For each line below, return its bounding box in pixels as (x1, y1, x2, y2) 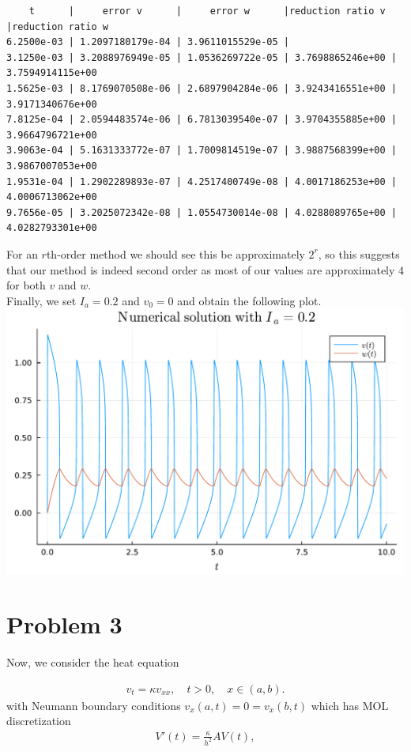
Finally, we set (6, 292, 77, 308)
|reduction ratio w (6, 21, 108, 32)
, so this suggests (318, 245, 400, 262)
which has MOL (311, 697, 389, 713)
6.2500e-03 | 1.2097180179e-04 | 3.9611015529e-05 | (6, 36, 289, 48)
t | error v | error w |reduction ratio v (28, 6, 386, 17)
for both (6, 277, 46, 293)
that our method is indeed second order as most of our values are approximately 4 (6, 261, 405, 278)
